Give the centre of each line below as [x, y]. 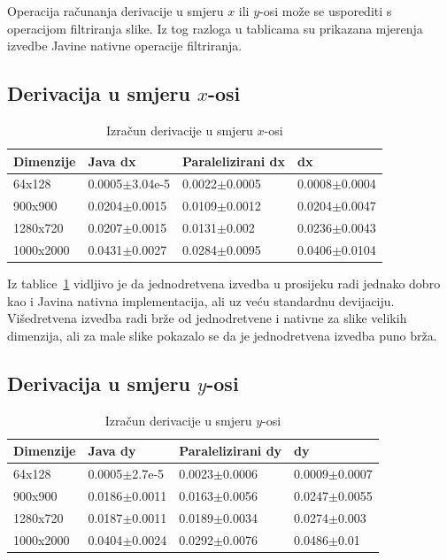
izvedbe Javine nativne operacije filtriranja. [125, 46]
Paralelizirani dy [231, 451]
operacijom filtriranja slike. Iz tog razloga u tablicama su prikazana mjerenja [215, 28]
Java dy [112, 451]
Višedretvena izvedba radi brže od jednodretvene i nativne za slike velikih [207, 318]
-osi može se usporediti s [326, 11]
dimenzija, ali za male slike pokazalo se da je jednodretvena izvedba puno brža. [222, 335]
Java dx [112, 161]
